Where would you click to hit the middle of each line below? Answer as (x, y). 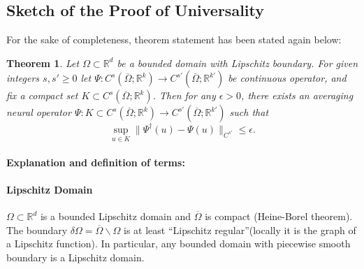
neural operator (39, 112)
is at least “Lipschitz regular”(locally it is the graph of (240, 230)
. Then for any (184, 95)
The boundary (37, 230)
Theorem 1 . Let (43, 63)
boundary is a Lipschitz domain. (75, 257)
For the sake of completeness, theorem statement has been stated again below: (174, 39)
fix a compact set (42, 95)
